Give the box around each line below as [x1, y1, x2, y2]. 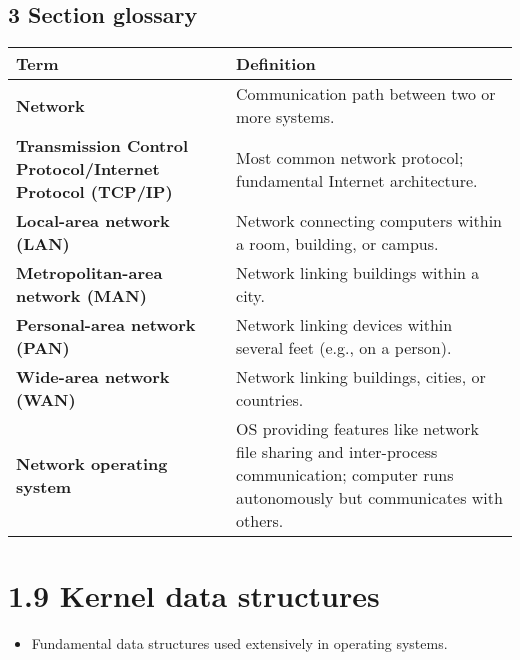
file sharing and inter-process [236, 440, 438, 464]
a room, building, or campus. [236, 232, 439, 256]
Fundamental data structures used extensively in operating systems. [31, 633, 448, 654]
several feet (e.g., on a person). [236, 336, 452, 360]
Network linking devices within [236, 313, 453, 337]
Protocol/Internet [16, 157, 160, 181]
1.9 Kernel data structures [8, 575, 380, 616]
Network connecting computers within [236, 209, 502, 233]
